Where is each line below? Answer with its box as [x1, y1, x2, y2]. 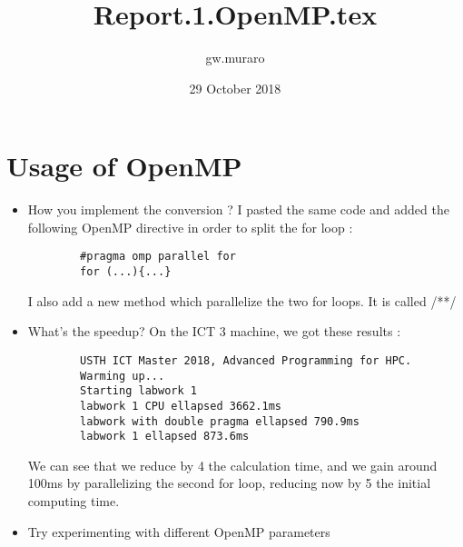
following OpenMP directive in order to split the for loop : [27, 217, 353, 236]
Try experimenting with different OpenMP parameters [27, 522, 330, 541]
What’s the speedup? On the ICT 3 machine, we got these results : [27, 322, 401, 341]
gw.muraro [205, 48, 265, 67]
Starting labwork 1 [80, 384, 197, 398]
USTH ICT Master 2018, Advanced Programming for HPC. [80, 353, 412, 367]
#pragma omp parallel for [80, 250, 236, 264]
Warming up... [80, 369, 165, 383]
